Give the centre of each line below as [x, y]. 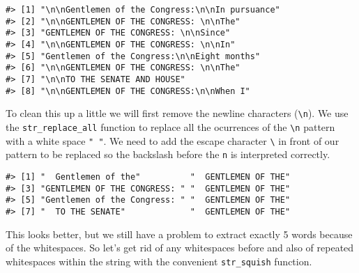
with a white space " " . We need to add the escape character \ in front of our [173, 140]
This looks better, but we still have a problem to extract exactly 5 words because [179, 234]
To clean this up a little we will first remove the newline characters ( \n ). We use [177, 113]
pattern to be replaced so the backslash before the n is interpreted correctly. [168, 154]
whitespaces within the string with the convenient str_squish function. [159, 261]
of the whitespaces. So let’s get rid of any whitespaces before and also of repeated [180, 248]
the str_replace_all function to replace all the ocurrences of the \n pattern [170, 126]
